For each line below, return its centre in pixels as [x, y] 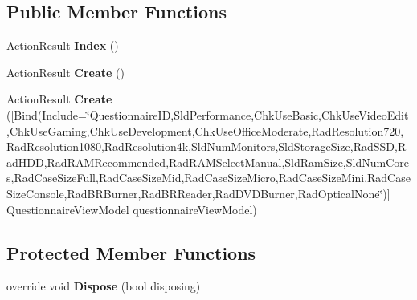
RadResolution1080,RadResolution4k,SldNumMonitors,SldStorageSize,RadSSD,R [206, 146]
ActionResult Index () [63, 45]
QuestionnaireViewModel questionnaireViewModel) [132, 209]
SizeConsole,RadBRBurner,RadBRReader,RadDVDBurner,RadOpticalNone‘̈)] [198, 193]
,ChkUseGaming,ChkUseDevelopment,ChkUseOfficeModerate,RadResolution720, [205, 130]
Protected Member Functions [131, 252]
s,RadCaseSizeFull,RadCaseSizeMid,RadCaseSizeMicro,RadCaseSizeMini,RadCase [208, 178]
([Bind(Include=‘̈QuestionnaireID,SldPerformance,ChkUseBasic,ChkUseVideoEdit [208, 114]
